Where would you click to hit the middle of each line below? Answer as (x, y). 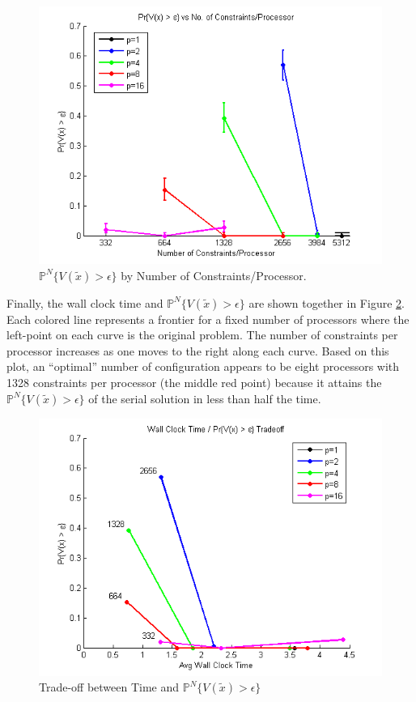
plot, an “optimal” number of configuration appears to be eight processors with (203, 366)
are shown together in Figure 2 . (327, 302)
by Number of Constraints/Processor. (214, 275)
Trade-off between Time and (109, 687)
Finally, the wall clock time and (85, 302)
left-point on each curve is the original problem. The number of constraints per (202, 335)
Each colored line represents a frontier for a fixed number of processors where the (208, 319)
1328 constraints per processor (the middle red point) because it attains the (194, 382)
